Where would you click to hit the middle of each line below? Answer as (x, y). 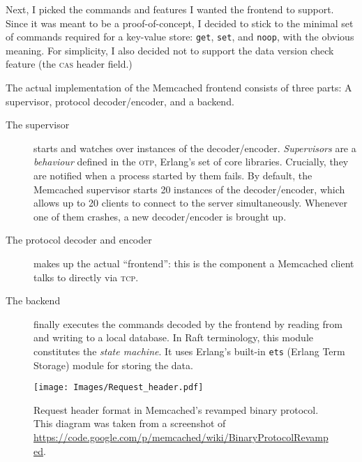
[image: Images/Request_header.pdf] (119, 388)
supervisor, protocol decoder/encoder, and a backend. (120, 101)
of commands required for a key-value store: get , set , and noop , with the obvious (180, 37)
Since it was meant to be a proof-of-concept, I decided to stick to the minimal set (180, 23)
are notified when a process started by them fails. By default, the (173, 175)
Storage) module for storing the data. (113, 365)
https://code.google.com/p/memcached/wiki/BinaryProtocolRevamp (181, 437)
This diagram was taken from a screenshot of (130, 423)
